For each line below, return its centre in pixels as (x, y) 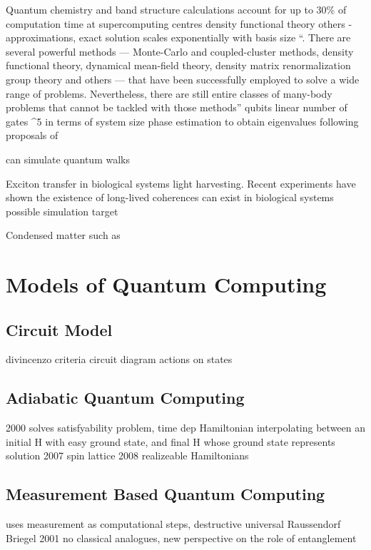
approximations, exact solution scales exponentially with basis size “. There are (178, 37)
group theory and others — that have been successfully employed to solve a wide (183, 79)
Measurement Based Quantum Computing (166, 494)
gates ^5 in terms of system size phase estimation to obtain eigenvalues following (182, 121)
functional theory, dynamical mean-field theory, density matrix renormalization (178, 65)
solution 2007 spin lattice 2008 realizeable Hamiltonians (127, 455)
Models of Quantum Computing (166, 284)
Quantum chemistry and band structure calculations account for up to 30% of (176, 9)
